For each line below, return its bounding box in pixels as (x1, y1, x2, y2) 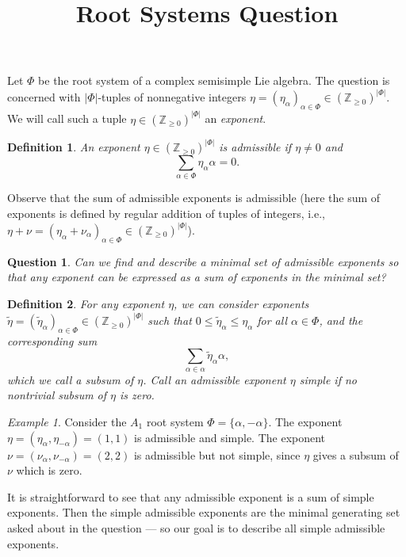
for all (257, 312, 287, 329)
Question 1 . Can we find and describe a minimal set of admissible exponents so (7, 253, 399, 269)
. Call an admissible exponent (143, 371, 286, 387)
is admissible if (219, 139, 292, 155)
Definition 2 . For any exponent (7, 296, 165, 312)
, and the (319, 312, 363, 329)
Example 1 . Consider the (7, 414, 127, 430)
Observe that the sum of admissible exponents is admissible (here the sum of (7, 189, 381, 206)
